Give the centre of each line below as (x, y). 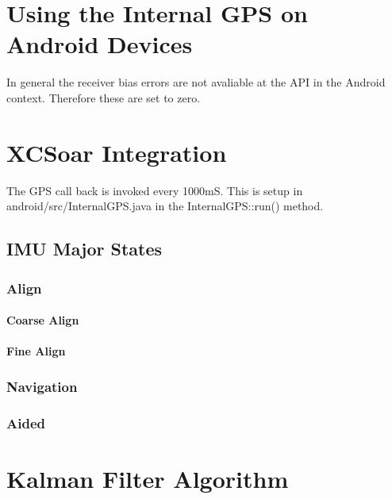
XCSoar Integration (117, 152)
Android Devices (100, 44)
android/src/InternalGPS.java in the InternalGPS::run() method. (165, 206)
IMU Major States (85, 249)
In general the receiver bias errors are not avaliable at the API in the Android (196, 82)
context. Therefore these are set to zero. (104, 97)
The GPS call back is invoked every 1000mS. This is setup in (155, 190)
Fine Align (36, 351)
